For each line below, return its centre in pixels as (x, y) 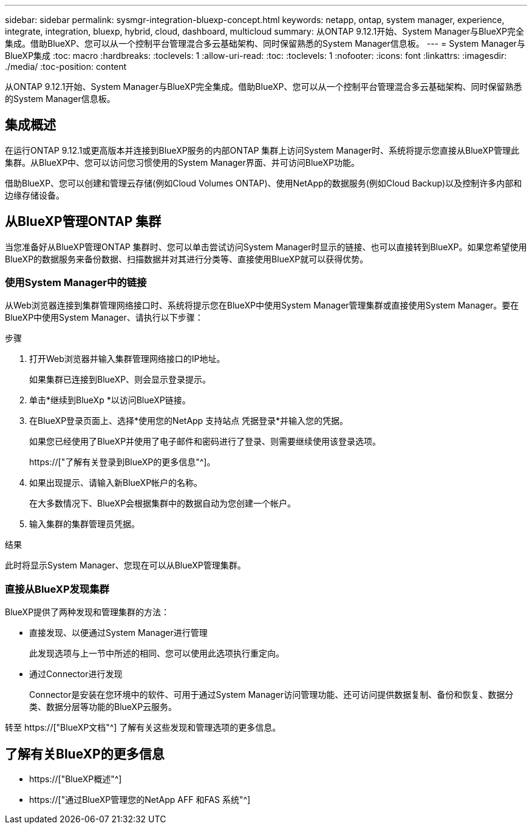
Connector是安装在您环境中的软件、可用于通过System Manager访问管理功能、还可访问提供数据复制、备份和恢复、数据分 (271, 695)
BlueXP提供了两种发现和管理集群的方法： (87, 612)
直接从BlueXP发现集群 (57, 589)
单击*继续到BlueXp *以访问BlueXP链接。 (110, 400)
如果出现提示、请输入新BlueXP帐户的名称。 (116, 483)
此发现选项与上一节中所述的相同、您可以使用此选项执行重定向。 (157, 653)
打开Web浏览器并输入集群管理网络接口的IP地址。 (127, 359)
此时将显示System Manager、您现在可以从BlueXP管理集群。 (125, 565)
